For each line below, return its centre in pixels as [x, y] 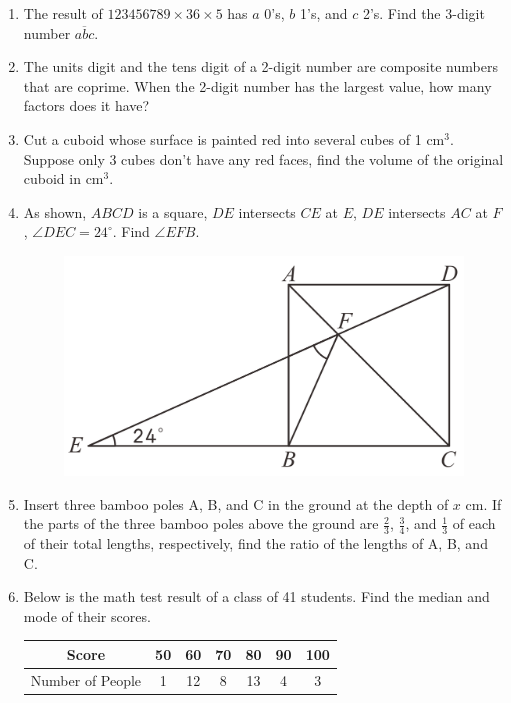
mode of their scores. [87, 615]
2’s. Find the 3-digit [423, 13]
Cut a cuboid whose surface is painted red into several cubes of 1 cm [234, 138]
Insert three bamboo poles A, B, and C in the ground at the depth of [236, 503]
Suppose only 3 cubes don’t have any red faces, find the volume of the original [263, 158]
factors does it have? [86, 105]
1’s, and [323, 13]
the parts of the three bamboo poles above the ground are [201, 523]
